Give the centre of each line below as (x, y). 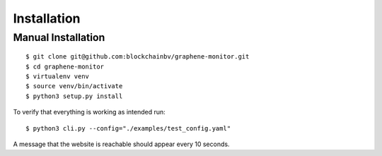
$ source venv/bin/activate (74, 86)
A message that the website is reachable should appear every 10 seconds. (121, 144)
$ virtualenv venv (58, 76)
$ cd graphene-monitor (65, 66)
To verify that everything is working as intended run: (89, 112)
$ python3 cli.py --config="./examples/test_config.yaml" (128, 128)
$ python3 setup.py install (74, 96)
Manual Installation (59, 37)
